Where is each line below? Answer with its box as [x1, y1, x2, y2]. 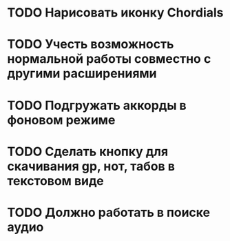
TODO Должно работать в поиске [7, 204, 211, 220]
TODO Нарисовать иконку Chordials [7, 5, 224, 21]
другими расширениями [7, 66, 157, 81]
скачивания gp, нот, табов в [7, 158, 176, 174]
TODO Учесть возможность [7, 37, 174, 52]
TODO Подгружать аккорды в [7, 97, 187, 113]
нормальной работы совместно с [7, 51, 211, 67]
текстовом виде [7, 173, 105, 189]
